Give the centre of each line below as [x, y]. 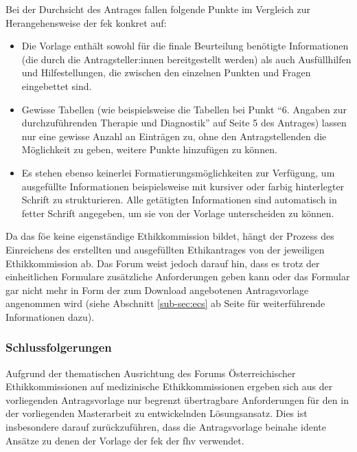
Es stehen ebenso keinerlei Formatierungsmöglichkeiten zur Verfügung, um [178, 172]
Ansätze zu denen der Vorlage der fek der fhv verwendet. [125, 440]
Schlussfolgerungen [59, 347]
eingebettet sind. [57, 86]
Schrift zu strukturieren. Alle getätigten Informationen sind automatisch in [179, 200]
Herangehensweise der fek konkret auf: [86, 22]
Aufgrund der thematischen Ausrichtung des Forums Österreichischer [151, 373]
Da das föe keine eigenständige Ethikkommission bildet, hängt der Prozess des [170, 236]
